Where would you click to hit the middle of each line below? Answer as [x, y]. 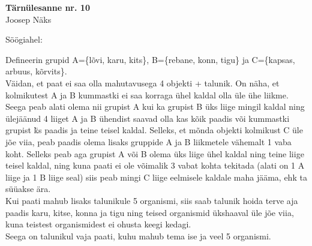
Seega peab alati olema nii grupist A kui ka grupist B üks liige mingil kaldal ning [155, 106]
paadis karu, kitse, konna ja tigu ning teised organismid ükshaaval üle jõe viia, [150, 212]
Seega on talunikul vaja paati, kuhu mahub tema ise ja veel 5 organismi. [138, 235]
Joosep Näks [28, 19]
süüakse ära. [28, 189]
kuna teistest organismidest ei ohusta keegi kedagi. [98, 224]
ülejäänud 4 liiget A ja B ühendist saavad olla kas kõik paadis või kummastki [148, 118]
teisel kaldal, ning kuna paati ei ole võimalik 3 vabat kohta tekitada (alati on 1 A [155, 165]
